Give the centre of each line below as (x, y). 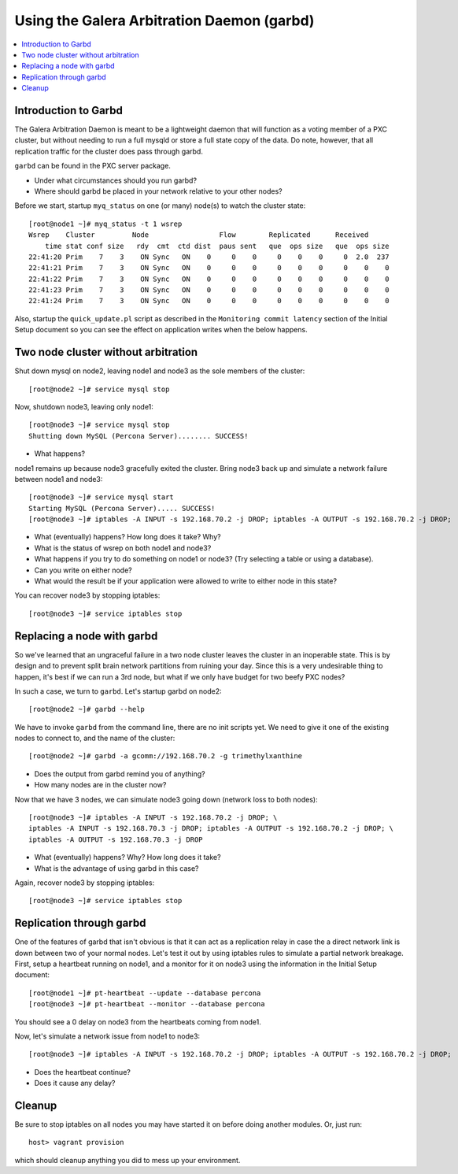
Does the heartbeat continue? (83, 1072)
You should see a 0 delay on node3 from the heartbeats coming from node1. (138, 1022)
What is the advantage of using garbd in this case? (117, 868)
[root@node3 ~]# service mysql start (102, 497)
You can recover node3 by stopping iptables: (87, 595)
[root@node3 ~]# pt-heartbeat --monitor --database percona (147, 1004)
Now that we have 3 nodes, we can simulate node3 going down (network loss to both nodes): (166, 799)
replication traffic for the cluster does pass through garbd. (109, 151)
